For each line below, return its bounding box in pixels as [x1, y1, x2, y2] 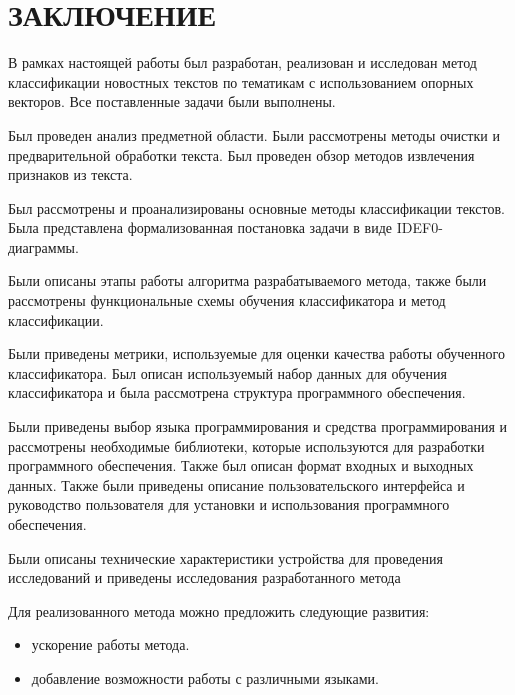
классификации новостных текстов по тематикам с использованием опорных [8, 71, 474, 92]
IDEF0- [396, 217, 443, 238]
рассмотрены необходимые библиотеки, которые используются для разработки [8, 435, 485, 456]
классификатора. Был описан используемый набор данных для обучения [8, 362, 447, 383]
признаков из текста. [8, 164, 133, 185]
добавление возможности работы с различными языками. [31, 667, 379, 688]
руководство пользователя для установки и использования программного [8, 494, 450, 515]
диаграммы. [8, 236, 79, 257]
